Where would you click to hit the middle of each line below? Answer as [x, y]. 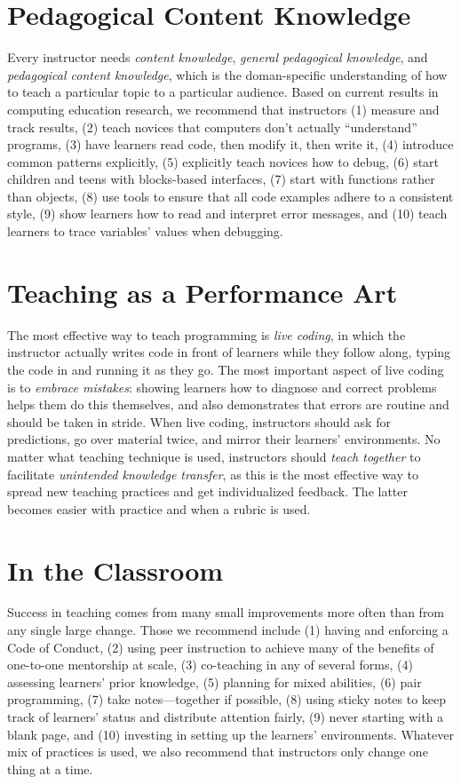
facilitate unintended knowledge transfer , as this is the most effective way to [213, 474]
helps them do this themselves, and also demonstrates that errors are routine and [228, 404]
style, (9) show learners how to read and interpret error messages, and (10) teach [227, 214]
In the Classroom [115, 570]
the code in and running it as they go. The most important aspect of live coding [226, 369]
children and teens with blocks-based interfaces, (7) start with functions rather [221, 179]
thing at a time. [50, 768]
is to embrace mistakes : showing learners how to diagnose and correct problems [222, 387]
